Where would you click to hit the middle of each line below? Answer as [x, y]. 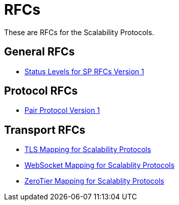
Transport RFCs [45, 130]
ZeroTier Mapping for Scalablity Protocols [94, 181]
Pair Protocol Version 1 [62, 110]
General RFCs [40, 52]
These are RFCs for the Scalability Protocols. [79, 32]
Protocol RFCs [41, 91]
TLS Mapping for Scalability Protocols [88, 150]
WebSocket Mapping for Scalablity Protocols [100, 165]
